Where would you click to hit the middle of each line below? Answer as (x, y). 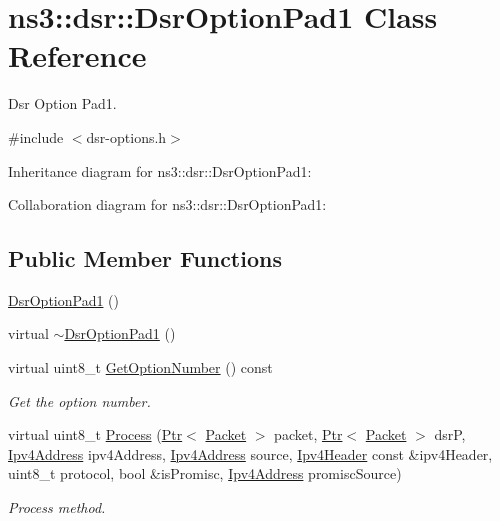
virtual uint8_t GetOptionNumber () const (140, 367)
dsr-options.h (126, 136)
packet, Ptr (308, 434)
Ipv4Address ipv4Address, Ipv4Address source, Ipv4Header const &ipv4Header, (250, 453)
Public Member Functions (145, 258)
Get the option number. (79, 400)
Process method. (57, 507)
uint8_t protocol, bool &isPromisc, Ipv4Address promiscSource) (205, 473)
